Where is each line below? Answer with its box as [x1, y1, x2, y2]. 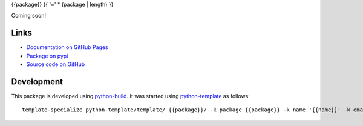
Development [11, 76, 64, 87]
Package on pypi [26, 52, 68, 59]
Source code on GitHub [26, 61, 85, 68]
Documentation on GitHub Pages [26, 44, 108, 51]
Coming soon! [11, 12, 47, 19]
